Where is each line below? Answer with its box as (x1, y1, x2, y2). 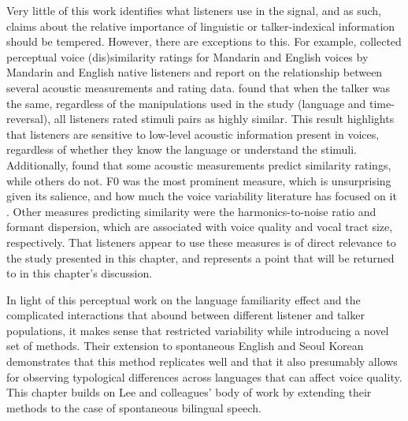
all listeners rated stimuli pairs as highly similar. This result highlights (54, 110, 395, 127)
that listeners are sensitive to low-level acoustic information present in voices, (6, 125, 380, 142)
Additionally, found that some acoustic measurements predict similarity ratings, (6, 156, 391, 173)
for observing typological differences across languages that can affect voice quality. (6, 368, 402, 385)
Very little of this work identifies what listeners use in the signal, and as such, (6, 2, 381, 18)
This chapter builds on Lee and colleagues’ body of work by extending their (6, 384, 372, 401)
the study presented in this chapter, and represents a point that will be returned (6, 249, 395, 266)
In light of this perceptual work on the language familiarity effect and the (6, 291, 361, 307)
